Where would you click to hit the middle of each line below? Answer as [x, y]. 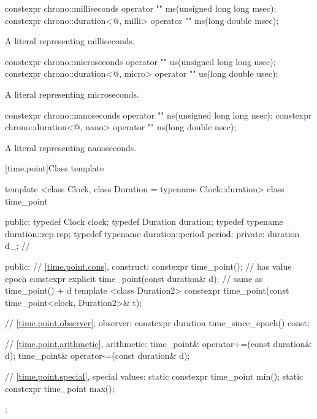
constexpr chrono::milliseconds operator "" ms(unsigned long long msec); [141, 8]
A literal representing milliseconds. [70, 41]
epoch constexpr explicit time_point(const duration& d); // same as [134, 278]
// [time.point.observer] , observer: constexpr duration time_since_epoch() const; [157, 323]
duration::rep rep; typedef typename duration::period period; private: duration [152, 233]
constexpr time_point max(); [60, 388]
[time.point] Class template [55, 168]
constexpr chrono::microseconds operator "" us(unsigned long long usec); [140, 61]
